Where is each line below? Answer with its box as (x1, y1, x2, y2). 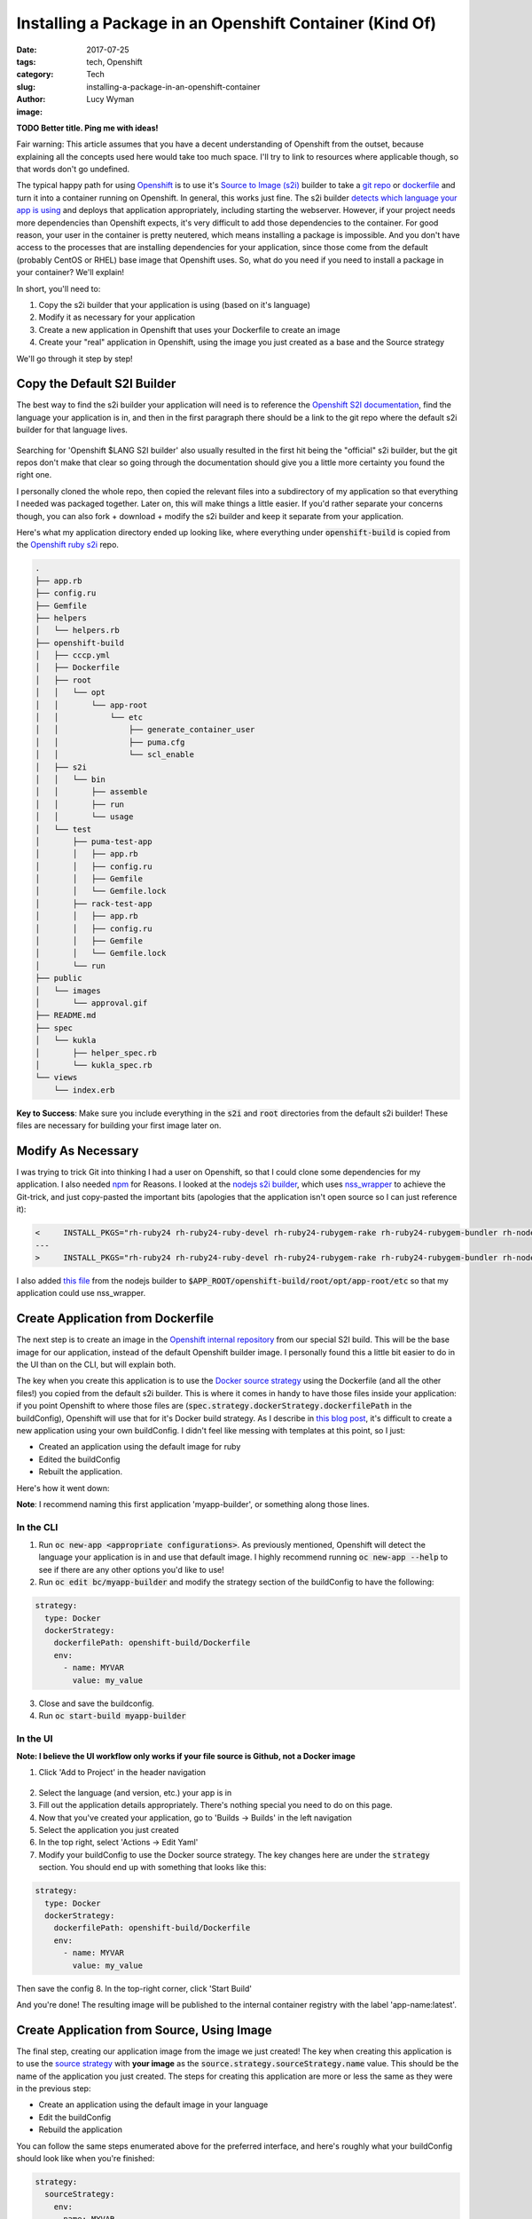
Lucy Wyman (86, 94, 135, 105)
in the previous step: (16, 2082, 91, 2094)
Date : (16, 44, 37, 55)
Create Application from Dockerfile (16, 1311, 215, 1326)
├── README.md (35, 1010, 97, 1021)
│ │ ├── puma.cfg (35, 737, 185, 747)
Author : (16, 94, 46, 105)
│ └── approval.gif (35, 999, 148, 1007)
